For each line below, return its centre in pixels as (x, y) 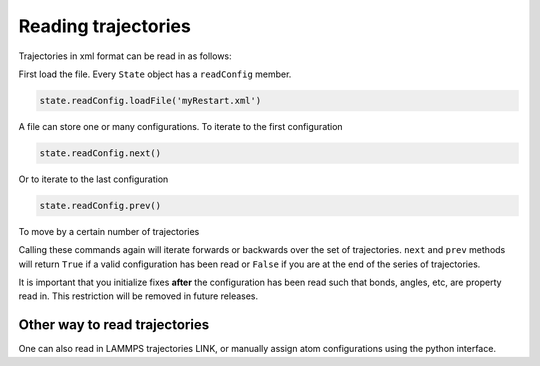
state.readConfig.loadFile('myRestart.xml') (150, 100)
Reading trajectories (105, 26)
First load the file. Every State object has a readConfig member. (155, 74)
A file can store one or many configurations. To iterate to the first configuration (181, 126)
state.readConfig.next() (100, 153)
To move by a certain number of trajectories (109, 231)
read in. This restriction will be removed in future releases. (138, 296)
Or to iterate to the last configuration (93, 179)
